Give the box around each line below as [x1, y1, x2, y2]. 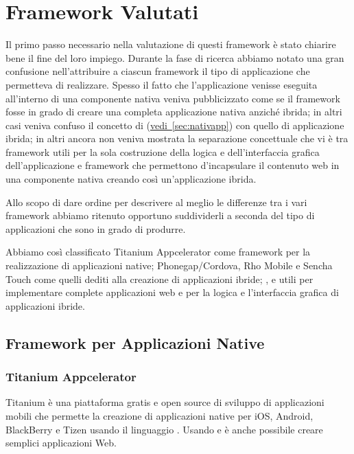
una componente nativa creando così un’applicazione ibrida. [5, 172, 257, 186]
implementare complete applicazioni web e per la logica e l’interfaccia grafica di [5, 285, 339, 299]
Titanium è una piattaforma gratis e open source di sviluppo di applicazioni [5, 395, 324, 409]
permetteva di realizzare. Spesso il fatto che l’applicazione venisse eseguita [5, 77, 318, 91]
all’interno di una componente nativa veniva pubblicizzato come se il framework [5, 91, 340, 105]
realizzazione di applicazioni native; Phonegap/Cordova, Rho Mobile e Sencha [5, 258, 333, 273]
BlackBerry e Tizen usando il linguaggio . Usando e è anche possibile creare [5, 422, 323, 436]
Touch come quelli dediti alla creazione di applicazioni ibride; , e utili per [5, 271, 314, 286]
